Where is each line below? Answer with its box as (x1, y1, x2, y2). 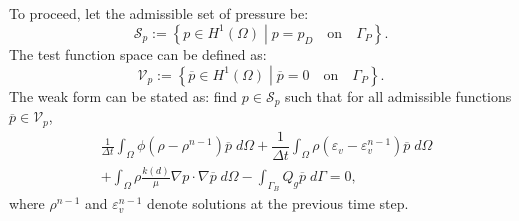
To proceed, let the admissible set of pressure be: (9, 3, 309, 23)
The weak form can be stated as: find (9, 85, 238, 106)
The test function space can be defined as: (9, 43, 267, 64)
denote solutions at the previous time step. (147, 193, 409, 214)
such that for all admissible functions (285, 85, 512, 106)
